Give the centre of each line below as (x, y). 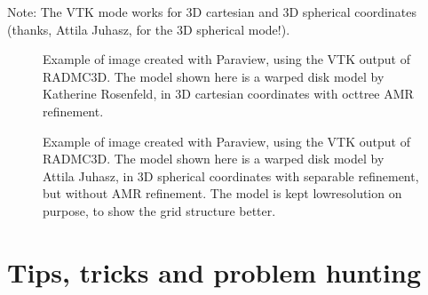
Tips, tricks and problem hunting (214, 271)
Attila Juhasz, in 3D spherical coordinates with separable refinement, (231, 175)
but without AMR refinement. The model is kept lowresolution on (222, 193)
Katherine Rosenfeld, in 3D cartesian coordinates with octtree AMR (228, 94)
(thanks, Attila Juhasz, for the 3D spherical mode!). (149, 29)
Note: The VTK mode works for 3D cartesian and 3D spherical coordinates (212, 12)
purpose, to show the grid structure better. (159, 210)
